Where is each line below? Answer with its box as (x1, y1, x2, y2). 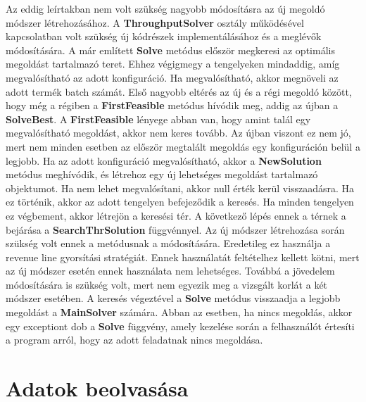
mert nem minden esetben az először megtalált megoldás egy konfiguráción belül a (6, 139, 360, 153)
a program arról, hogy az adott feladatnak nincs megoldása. (6, 332, 263, 347)
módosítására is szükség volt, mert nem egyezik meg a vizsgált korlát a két (6, 277, 328, 291)
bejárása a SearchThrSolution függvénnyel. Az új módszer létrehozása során (6, 222, 345, 237)
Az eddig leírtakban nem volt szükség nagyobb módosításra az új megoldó (6, 1, 325, 15)
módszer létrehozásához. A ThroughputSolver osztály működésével (6, 15, 304, 30)
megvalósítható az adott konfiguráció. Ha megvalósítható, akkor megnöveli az (6, 70, 339, 84)
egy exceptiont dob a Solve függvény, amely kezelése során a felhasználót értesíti (6, 318, 355, 333)
